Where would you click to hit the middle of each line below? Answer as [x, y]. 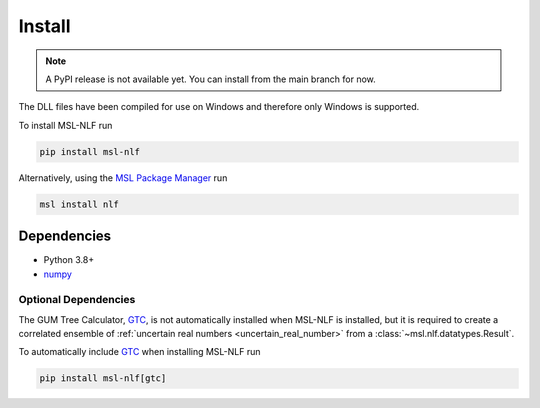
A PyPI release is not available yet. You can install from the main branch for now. [211, 79]
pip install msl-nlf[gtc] [103, 378]
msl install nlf [79, 204]
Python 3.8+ [69, 260]
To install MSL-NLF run [65, 125]
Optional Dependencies [77, 300]
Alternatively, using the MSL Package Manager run [123, 177]
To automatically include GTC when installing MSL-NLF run [139, 352]
